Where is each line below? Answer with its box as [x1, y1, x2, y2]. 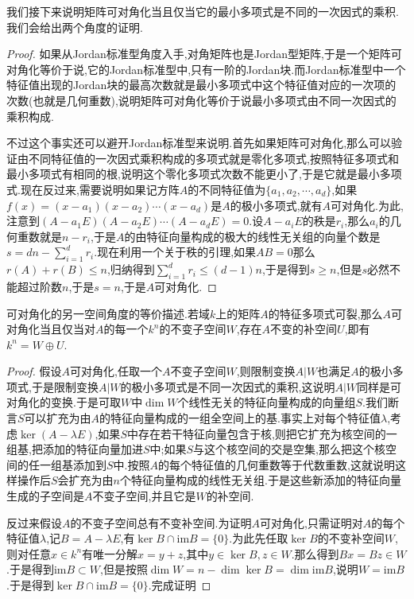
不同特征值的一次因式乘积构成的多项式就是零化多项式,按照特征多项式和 [28, 150, 399, 166]
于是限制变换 [31, 378, 99, 395]
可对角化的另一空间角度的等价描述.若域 [6, 305, 210, 321]
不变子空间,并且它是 [92, 488, 196, 504]
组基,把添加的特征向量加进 [6, 441, 143, 457]
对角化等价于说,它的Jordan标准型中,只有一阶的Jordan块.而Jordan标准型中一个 [6, 60, 406, 77]
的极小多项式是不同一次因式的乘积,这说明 [120, 378, 335, 395]
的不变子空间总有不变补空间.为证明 [70, 514, 252, 531]
